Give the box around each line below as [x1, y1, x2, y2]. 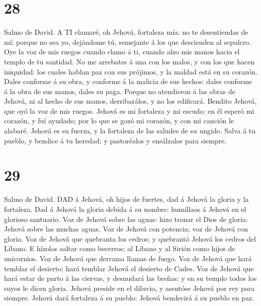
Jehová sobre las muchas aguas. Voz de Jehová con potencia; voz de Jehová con [4, 223, 248, 234]
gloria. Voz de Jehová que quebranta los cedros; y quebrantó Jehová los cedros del [4, 233, 256, 244]
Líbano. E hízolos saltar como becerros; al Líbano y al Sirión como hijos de [4, 243, 235, 254]
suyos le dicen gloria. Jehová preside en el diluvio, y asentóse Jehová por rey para [4, 282, 255, 293]
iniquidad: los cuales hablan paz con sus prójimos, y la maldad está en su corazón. [4, 66, 257, 76]
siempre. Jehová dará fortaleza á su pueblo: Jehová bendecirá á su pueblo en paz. [4, 292, 254, 303]
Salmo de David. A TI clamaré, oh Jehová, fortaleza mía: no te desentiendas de [4, 27, 248, 37]
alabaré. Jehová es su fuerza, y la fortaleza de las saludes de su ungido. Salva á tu [4, 125, 256, 136]
